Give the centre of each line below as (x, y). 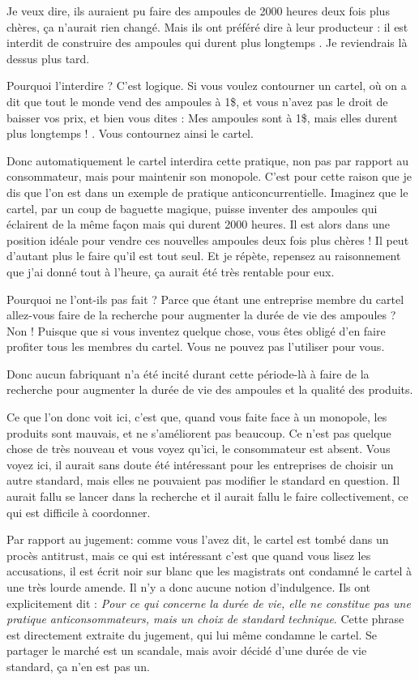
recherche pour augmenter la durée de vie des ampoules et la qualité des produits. (210, 389)
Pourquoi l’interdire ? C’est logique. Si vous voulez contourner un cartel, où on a (207, 86)
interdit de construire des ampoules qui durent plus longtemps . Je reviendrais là (207, 43)
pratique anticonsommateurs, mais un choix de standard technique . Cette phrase (205, 619)
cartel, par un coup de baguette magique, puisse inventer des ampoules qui (192, 208)
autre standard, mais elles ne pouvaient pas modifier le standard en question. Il (203, 480)
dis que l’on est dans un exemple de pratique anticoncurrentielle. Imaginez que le (207, 192)
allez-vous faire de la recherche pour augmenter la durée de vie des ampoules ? (201, 315)
